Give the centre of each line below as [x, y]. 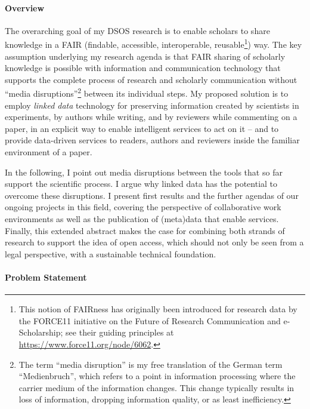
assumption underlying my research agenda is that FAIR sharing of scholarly [145, 56]
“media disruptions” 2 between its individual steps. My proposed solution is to [147, 93]
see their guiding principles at [120, 332]
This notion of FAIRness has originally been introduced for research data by [158, 309]
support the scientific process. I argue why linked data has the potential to [141, 184]
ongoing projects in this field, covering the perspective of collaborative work [143, 207]
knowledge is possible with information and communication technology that [143, 68]
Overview [25, 7]
